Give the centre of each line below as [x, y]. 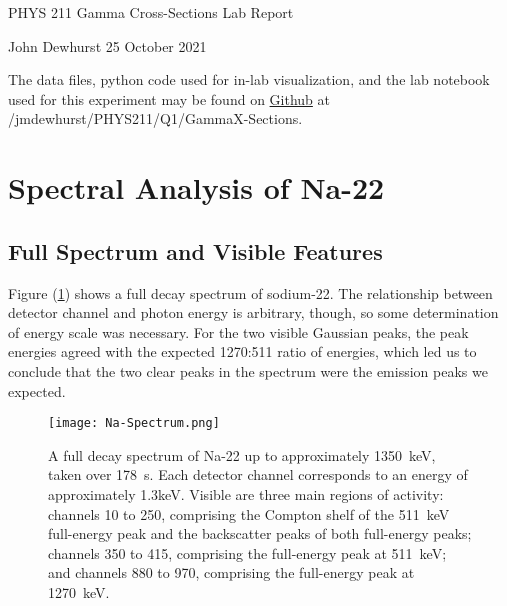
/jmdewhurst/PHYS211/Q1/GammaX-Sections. [155, 118]
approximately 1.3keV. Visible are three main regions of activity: [246, 493]
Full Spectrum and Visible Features [195, 250]
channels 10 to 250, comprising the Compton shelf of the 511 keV [249, 513]
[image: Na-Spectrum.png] [134, 423]
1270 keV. [79, 591]
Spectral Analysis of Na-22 [196, 187]
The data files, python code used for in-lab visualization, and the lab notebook [249, 79]
